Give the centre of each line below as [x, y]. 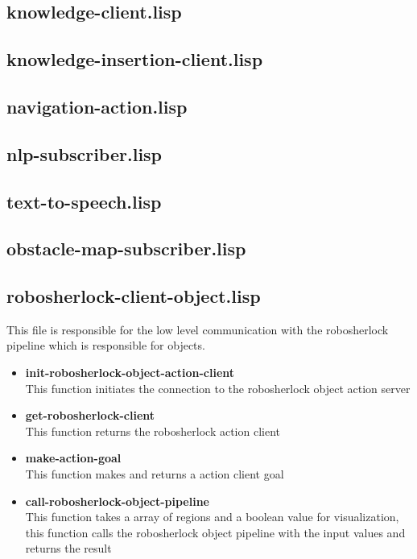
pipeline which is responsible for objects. [106, 345]
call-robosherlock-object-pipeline [117, 501]
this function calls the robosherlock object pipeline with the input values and [215, 532]
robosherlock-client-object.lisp [134, 296]
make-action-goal [73, 458]
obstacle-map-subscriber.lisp [126, 248]
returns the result [68, 548]
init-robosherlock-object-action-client [130, 373]
